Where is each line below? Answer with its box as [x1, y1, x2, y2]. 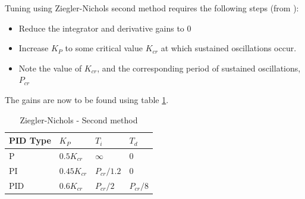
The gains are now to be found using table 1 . [5, 93, 169, 105]
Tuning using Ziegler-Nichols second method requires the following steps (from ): [5, 2, 299, 14]
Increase [18, 42, 49, 54]
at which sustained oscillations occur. [161, 42, 297, 54]
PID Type [9, 134, 51, 147]
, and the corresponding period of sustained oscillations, [97, 61, 301, 74]
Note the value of [18, 61, 82, 74]
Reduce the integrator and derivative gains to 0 [18, 21, 191, 34]
